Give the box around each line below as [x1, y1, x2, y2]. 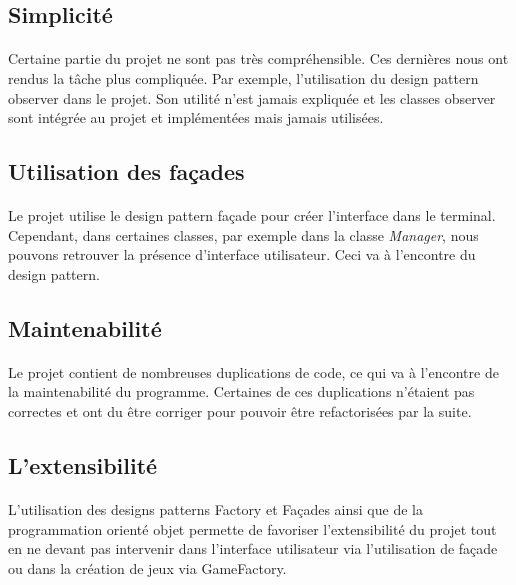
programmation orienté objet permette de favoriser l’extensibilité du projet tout [8, 518, 497, 539]
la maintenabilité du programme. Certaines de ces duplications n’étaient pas [8, 381, 475, 402]
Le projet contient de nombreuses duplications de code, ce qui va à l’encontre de [8, 361, 499, 382]
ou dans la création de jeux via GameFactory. [8, 557, 287, 578]
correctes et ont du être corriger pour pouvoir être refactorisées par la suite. [8, 401, 472, 422]
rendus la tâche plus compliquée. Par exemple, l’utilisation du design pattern [8, 67, 479, 88]
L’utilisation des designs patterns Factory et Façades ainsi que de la [8, 499, 423, 520]
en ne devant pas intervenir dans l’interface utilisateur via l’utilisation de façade [8, 538, 498, 559]
